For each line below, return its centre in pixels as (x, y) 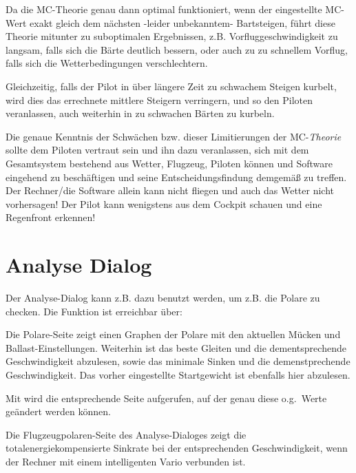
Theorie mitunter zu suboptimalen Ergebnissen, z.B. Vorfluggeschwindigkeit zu (172, 36)
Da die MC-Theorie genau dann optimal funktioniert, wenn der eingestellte (164, 9)
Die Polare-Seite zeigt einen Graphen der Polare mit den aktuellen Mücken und (173, 334)
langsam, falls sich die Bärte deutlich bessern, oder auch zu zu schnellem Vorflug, (177, 49)
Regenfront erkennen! (51, 217)
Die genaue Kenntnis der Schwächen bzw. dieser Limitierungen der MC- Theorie (174, 136)
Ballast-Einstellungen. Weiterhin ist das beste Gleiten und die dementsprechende (176, 347)
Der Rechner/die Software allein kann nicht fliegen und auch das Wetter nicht (170, 190)
